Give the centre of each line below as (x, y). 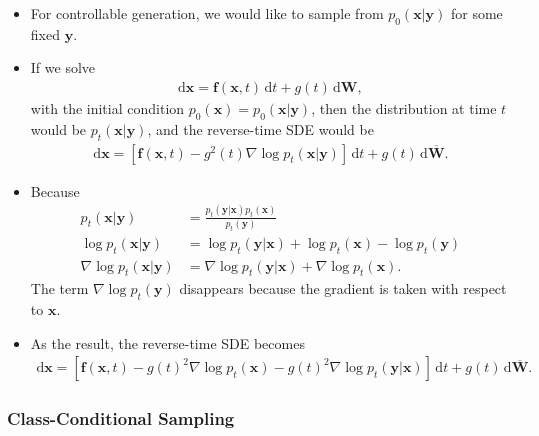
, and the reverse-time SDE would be (260, 128)
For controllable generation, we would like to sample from (207, 13)
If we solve (63, 67)
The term (59, 288)
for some (476, 13)
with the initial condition (107, 108)
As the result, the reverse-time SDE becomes (167, 342)
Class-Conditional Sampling (121, 418)
